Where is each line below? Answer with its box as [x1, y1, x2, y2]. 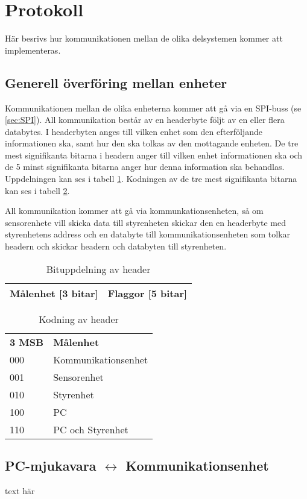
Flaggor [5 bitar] [107, 286, 188, 300]
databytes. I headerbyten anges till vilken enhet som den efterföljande [5, 125, 262, 137]
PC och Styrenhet [53, 422, 128, 436]
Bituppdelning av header [46, 262, 151, 276]
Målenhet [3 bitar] [10, 286, 98, 300]
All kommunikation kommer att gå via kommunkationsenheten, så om [5, 204, 264, 217]
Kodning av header [39, 312, 119, 326]
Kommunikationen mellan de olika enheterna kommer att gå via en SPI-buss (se [5, 101, 302, 114]
